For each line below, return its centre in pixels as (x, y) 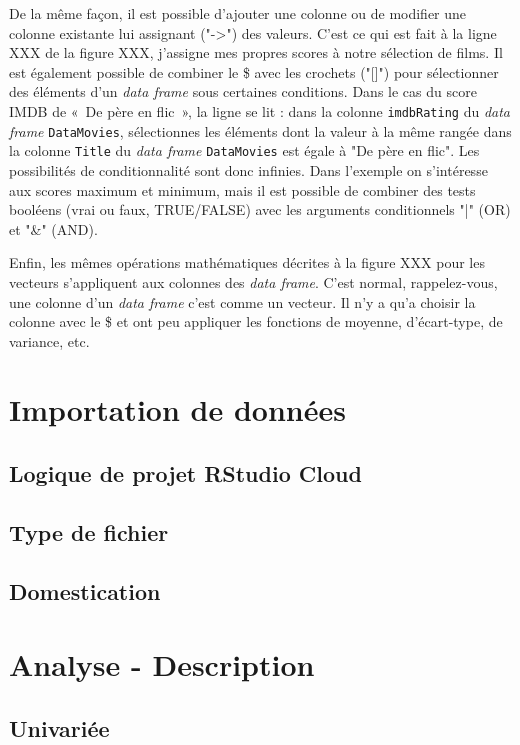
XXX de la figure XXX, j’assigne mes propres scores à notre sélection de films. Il (256, 52)
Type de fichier (89, 531)
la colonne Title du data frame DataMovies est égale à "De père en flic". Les (244, 150)
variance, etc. (49, 340)
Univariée (59, 727)
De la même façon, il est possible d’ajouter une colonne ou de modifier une (238, 13)
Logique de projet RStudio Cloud (185, 473)
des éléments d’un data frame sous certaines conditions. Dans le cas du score (243, 91)
